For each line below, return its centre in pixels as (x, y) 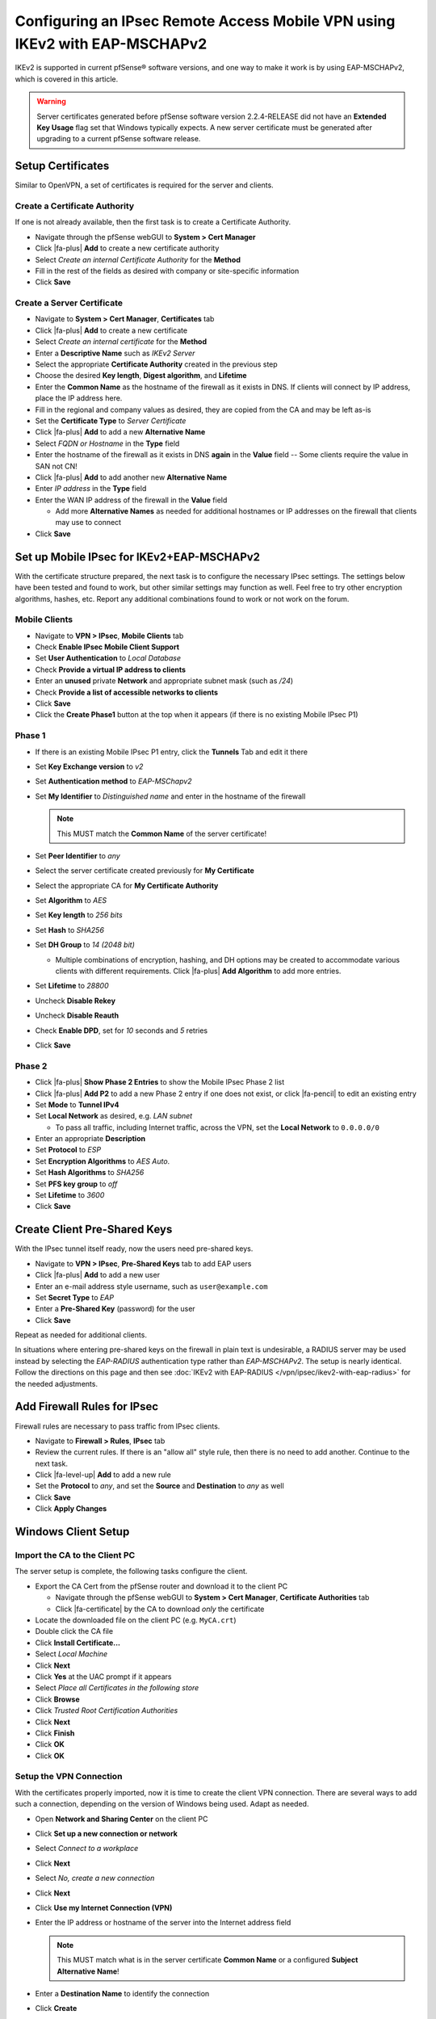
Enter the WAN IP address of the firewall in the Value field (131, 500)
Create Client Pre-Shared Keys (94, 1230)
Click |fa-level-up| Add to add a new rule (103, 1475)
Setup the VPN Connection (69, 1777)
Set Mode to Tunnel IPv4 (77, 1104)
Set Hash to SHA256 (70, 930)
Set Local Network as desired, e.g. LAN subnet (114, 1116)
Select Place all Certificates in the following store (117, 1688)
